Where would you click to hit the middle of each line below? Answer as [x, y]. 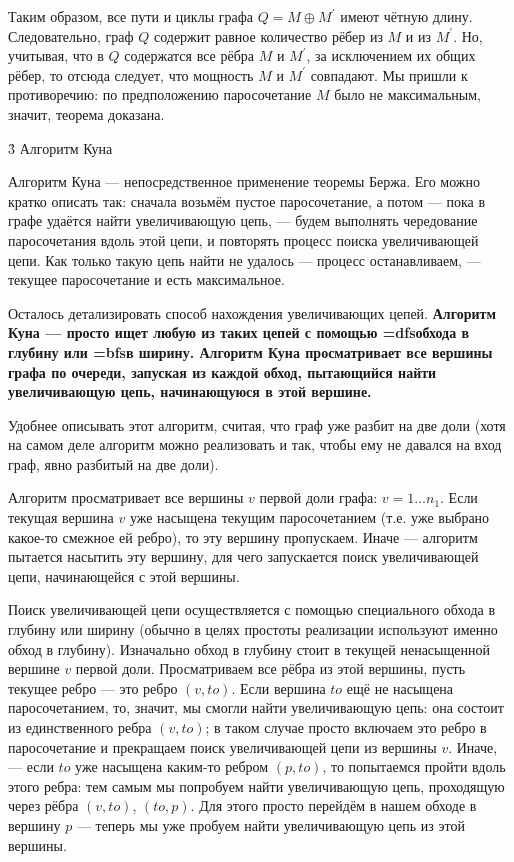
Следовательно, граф [71, 35]
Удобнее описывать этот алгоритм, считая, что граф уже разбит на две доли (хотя [257, 424]
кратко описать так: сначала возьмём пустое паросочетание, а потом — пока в [247, 200]
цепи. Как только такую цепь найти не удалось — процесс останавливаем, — [244, 259]
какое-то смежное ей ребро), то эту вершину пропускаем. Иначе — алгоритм [243, 536]
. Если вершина [278, 687]
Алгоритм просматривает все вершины [126, 497]
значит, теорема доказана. [86, 113]
